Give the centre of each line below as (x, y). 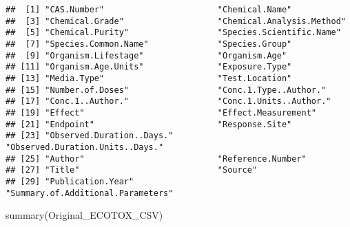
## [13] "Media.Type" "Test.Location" (149, 78)
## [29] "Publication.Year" (70, 181)
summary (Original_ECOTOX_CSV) (84, 215)
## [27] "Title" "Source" (132, 170)
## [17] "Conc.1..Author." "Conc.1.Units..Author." (168, 101)
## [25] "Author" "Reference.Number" (156, 159)
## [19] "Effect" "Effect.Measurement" (161, 112)
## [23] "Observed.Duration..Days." (90, 136)
